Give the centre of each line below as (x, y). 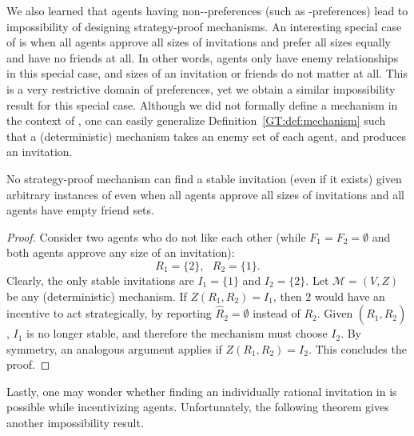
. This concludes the (357, 348)
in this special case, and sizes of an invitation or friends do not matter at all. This (207, 73)
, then (287, 296)
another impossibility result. (75, 423)
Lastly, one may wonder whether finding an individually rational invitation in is (202, 391)
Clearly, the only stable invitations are (100, 280)
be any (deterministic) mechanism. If (97, 296)
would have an (350, 296)
